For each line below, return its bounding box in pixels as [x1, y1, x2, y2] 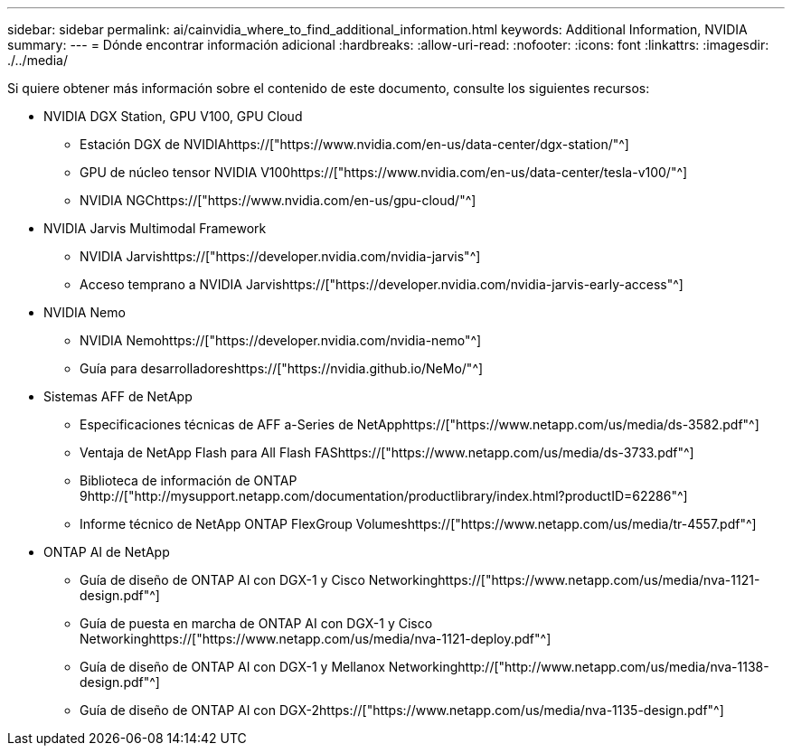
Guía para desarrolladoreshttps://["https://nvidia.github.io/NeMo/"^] [80, 361, 484, 376]
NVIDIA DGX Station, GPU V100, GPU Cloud [43, 108, 303, 124]
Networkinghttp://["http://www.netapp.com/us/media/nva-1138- [388, 659, 769, 674]
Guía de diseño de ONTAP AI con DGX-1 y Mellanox [80, 659, 385, 674]
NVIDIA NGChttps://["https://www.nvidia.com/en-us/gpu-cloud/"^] [80, 193, 476, 208]
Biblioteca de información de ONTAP [80, 473, 297, 488]
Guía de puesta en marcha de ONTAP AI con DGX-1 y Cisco [80, 616, 433, 631]
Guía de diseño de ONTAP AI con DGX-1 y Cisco [80, 572, 365, 588]
